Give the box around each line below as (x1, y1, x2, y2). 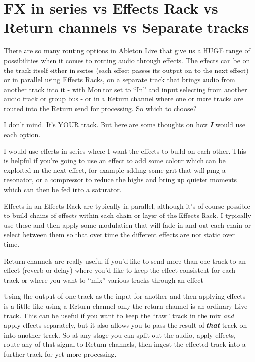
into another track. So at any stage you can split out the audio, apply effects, (4, 329, 236, 339)
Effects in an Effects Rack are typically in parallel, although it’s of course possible (4, 200, 250, 211)
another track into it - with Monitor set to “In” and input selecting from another (4, 84, 247, 94)
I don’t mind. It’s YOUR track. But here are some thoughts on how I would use (4, 120, 245, 130)
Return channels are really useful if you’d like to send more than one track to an (4, 255, 246, 265)
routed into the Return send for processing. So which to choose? (4, 103, 197, 113)
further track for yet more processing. (4, 348, 117, 359)
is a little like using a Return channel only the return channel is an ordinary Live (4, 300, 248, 311)
